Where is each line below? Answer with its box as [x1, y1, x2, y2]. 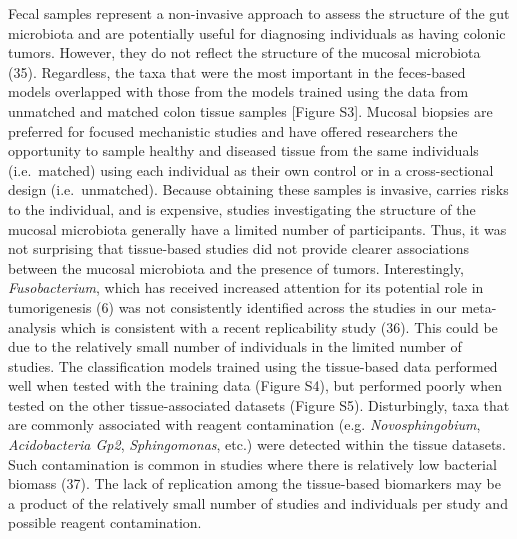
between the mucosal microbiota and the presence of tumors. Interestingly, [8, 257, 464, 278]
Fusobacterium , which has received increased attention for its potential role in [8, 277, 484, 298]
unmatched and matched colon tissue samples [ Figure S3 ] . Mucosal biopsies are [8, 100, 493, 121]
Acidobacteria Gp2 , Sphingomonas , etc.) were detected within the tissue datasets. [8, 434, 506, 455]
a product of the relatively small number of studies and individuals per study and [8, 492, 508, 513]
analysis [8, 316, 56, 337]
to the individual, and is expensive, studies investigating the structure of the [8, 198, 476, 219]
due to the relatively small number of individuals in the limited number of [8, 336, 462, 357]
